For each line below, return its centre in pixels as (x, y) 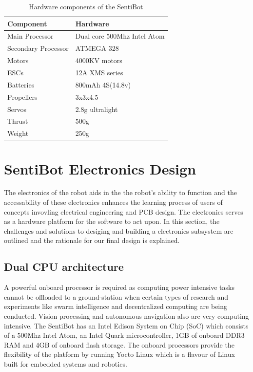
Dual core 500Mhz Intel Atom (120, 36)
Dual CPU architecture (64, 267)
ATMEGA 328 (97, 48)
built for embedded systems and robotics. (66, 363)
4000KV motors (99, 60)
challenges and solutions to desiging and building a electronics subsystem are (119, 230)
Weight (18, 133)
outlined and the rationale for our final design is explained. (92, 240)
